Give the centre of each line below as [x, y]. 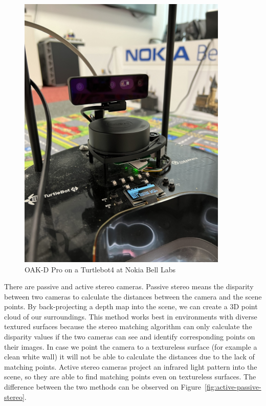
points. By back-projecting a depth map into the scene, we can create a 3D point [131, 306]
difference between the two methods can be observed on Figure [103, 387]
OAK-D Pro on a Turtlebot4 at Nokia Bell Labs [100, 269]
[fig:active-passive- [233, 387]
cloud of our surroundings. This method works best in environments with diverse [131, 316]
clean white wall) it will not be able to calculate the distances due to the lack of [129, 357]
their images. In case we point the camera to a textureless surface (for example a [131, 346]
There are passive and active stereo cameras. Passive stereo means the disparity [129, 286]
